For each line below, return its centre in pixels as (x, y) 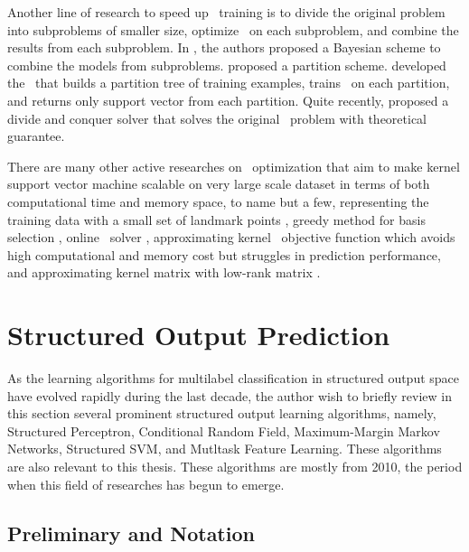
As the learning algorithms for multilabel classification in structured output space (234, 378)
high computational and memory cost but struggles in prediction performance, (224, 254)
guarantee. (36, 136)
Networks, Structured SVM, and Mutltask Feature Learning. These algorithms (225, 449)
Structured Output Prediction (199, 335)
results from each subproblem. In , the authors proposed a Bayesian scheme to (224, 47)
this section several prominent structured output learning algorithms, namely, (222, 413)
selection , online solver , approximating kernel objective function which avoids (231, 237)
